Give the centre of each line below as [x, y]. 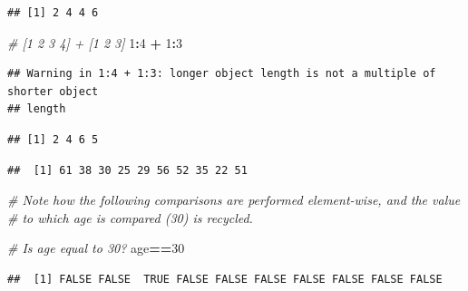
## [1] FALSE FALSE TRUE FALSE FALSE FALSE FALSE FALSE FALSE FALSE [225, 279]
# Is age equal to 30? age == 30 [96, 248]
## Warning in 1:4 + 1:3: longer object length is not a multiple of [222, 74]
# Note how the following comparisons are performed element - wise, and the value [234, 200]
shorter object [53, 91]
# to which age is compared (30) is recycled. [130, 217]
